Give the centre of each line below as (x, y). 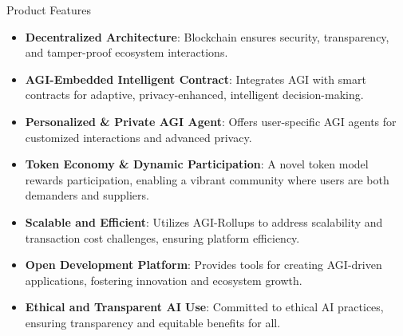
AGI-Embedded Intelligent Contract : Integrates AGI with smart (196, 79)
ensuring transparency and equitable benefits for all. (153, 322)
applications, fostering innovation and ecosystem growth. (164, 280)
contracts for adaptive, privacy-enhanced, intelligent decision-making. (194, 95)
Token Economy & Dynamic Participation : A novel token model (197, 164)
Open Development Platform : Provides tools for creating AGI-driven (203, 265)
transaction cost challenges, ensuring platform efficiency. (162, 237)
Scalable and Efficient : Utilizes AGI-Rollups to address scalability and (204, 221)
